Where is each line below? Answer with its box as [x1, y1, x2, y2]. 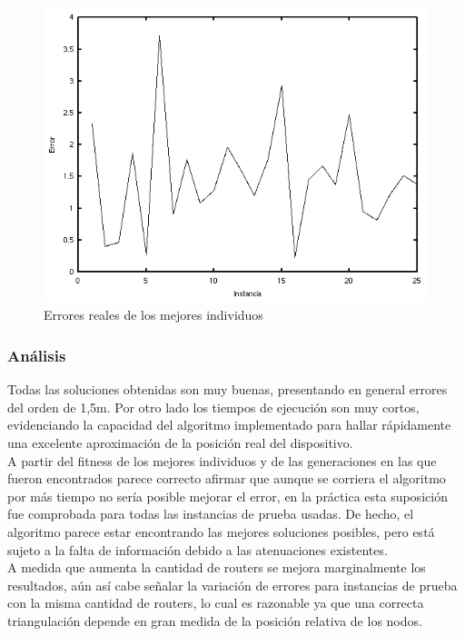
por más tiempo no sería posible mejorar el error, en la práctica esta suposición [7, 486, 448, 505]
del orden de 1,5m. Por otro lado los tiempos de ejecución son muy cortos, [7, 397, 420, 416]
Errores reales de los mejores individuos [44, 305, 263, 324]
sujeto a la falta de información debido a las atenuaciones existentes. [7, 540, 388, 559]
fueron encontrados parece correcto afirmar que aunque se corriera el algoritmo [7, 469, 446, 488]
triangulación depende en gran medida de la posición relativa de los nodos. [7, 611, 422, 630]
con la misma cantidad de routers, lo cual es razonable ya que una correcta [7, 593, 424, 612]
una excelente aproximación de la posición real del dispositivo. [7, 433, 353, 452]
